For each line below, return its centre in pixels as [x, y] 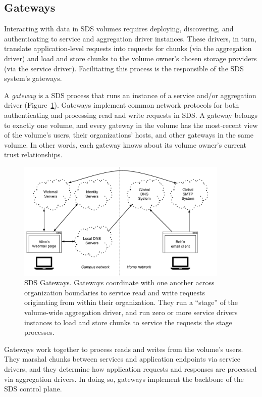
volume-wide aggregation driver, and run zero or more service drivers [131, 312]
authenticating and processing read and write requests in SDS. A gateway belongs [131, 115]
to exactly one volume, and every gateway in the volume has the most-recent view [131, 125]
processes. [39, 332]
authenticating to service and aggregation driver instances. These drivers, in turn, [130, 38]
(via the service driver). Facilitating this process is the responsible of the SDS [124, 68]
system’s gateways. [33, 78]
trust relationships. [33, 155]
